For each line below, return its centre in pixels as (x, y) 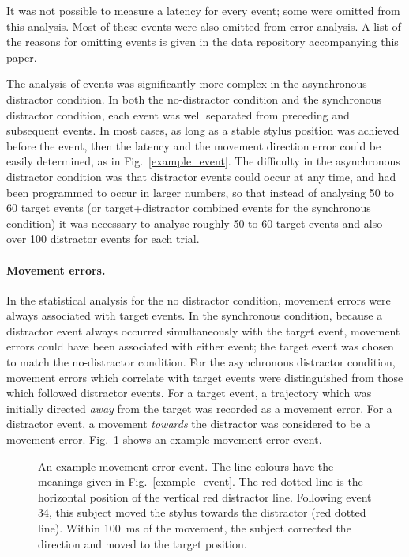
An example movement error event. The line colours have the (186, 466)
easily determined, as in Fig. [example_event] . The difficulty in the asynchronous (203, 161)
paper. (22, 57)
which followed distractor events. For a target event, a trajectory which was (189, 393)
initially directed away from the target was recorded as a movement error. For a (199, 408)
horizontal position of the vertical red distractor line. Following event (205, 496)
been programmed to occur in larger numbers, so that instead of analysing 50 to (200, 192)
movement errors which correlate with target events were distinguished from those (205, 377)
